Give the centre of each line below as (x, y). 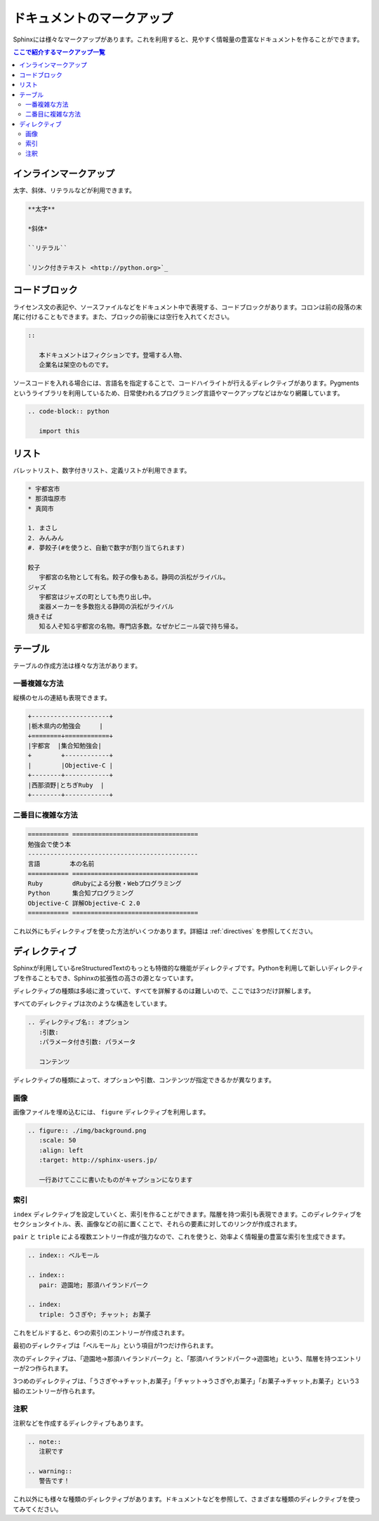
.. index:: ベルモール (64, 1256)
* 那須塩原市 (47, 499)
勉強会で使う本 (49, 844)
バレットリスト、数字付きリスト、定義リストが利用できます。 (102, 470)
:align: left (61, 1150)
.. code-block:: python (69, 411)
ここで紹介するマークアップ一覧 (59, 52)
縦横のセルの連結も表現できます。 (62, 697)
